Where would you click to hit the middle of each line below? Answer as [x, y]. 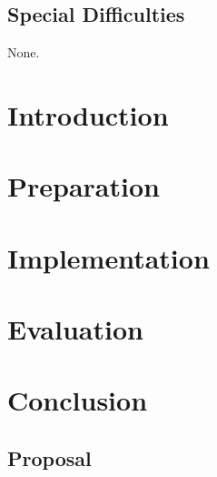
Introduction [88, 114]
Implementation [108, 257]
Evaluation [75, 329]
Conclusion [78, 400]
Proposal [49, 458]
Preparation [84, 186]
